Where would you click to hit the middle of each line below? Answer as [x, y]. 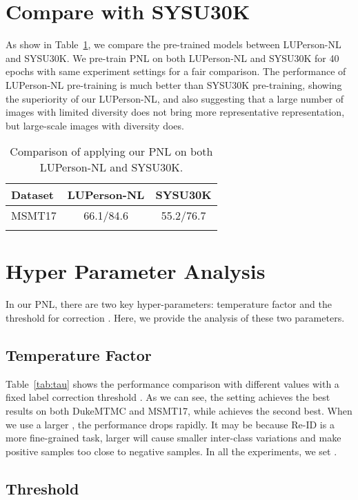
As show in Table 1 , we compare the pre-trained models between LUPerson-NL [173, 44]
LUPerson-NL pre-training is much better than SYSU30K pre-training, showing [174, 84]
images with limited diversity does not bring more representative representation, [175, 112]
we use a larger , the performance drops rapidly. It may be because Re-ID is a [170, 424]
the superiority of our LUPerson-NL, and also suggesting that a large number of [175, 98]
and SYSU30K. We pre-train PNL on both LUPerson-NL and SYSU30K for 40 [172, 58]
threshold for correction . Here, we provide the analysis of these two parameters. [175, 317]
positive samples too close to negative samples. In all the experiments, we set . [171, 451]
